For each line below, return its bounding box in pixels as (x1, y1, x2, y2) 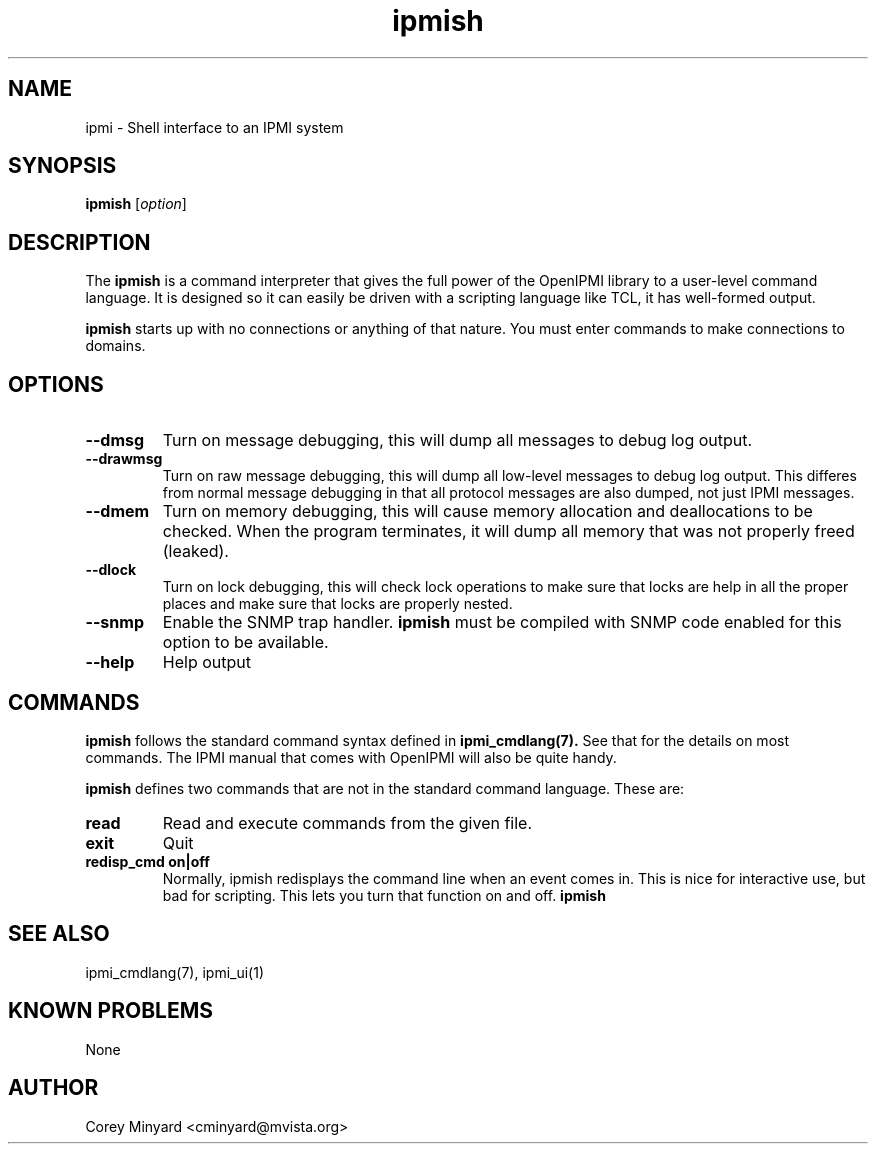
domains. (85, 337, 146, 355)
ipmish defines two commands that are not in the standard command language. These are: (85, 779, 685, 797)
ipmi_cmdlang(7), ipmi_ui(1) (85, 963, 265, 981)
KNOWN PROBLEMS (8, 998, 213, 1024)
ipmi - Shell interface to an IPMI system (85, 118, 344, 136)
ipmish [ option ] (85, 195, 187, 213)
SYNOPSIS (8, 153, 117, 179)
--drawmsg (85, 450, 163, 468)
